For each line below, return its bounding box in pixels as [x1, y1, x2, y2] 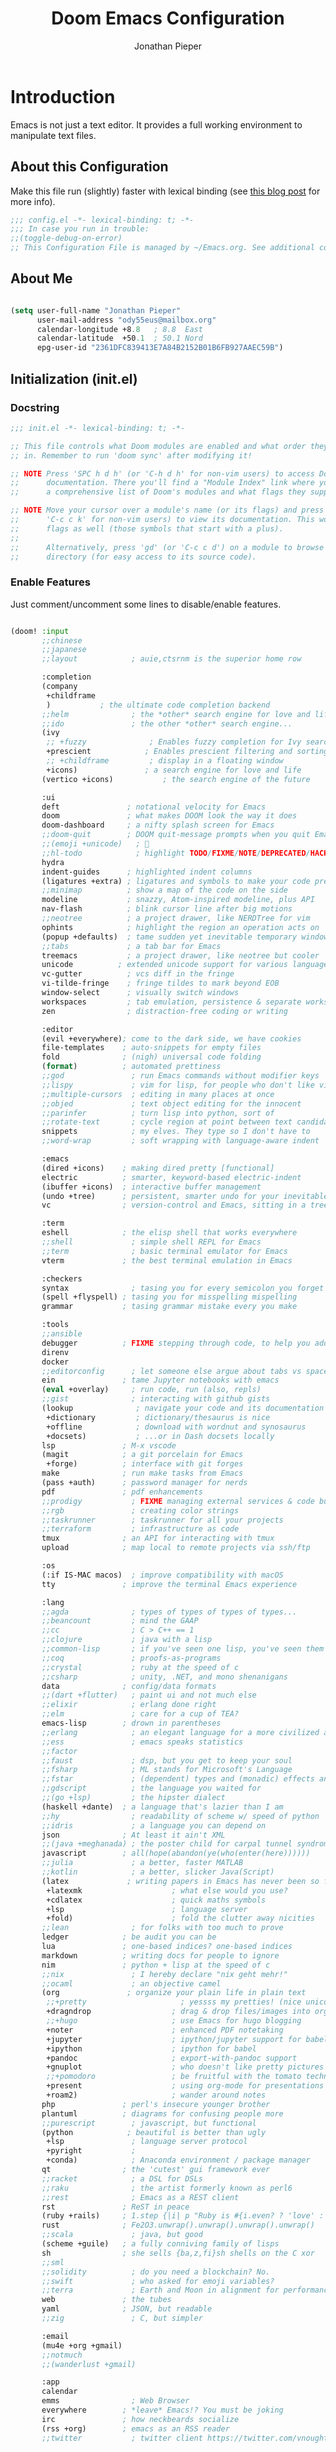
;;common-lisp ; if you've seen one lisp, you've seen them [41, 1644, 325, 1654]
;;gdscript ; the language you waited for [41, 1783, 262, 1794]
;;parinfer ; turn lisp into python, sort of [41, 1108, 275, 1118]
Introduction [10, 85, 116, 108]
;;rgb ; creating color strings [41, 1505, 240, 1516]
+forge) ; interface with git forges [46, 1459, 244, 1469]
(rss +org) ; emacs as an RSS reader [41, 2423, 230, 2434]
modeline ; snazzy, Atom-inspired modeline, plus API [41, 895, 315, 905]
